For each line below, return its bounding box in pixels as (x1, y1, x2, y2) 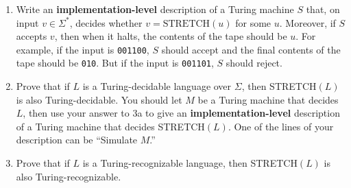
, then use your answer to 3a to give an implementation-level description (23, 106, 340, 120)
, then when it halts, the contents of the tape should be (54, 29, 287, 43)
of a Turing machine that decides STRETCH (16, 119, 205, 133)
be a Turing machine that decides (197, 92, 339, 106)
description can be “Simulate (16, 132, 138, 147)
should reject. (226, 56, 282, 70)
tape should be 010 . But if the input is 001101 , (16, 56, 214, 70)
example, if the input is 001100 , (16, 42, 149, 56)
